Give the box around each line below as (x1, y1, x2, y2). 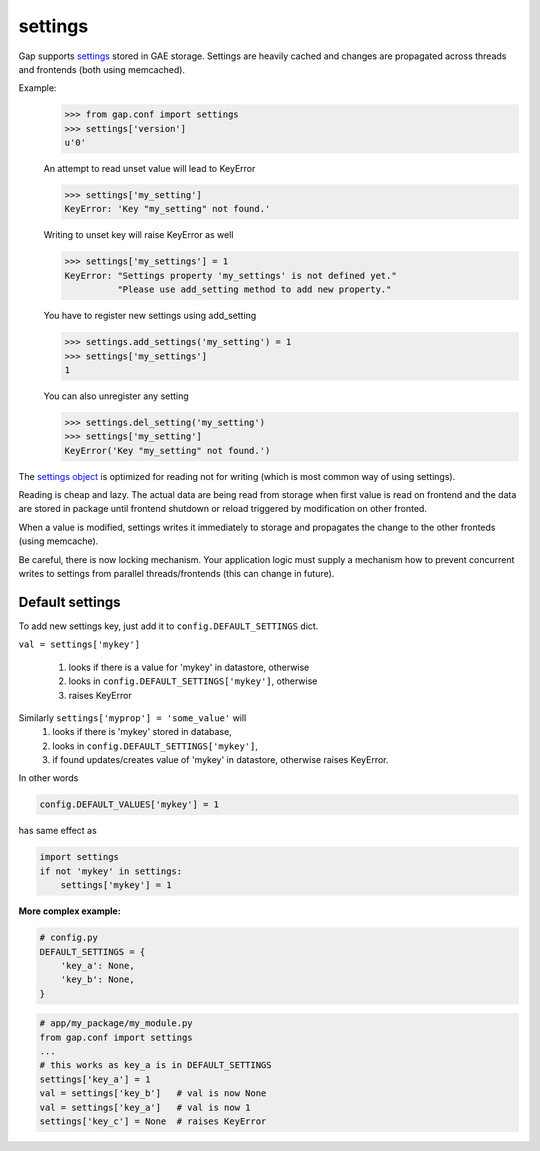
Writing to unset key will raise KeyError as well (43, 229, 234, 241)
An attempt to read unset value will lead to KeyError (43, 163, 256, 175)
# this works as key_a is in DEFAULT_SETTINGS (39, 1060, 272, 1071)
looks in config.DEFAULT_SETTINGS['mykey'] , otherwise (68, 675, 318, 687)
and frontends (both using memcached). (18, 63, 185, 75)
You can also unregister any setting (43, 390, 189, 402)
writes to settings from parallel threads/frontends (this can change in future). (18, 568, 335, 580)
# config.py (39, 932, 99, 944)
